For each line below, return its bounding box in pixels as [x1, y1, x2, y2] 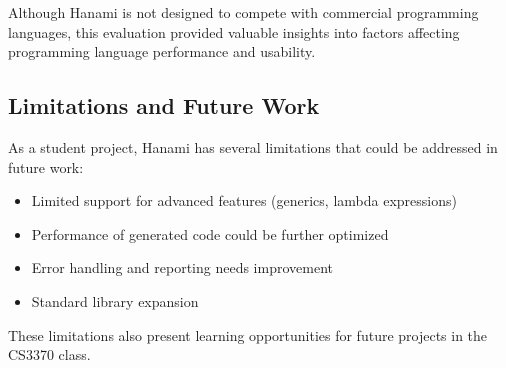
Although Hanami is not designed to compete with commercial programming [8, 2, 479, 22]
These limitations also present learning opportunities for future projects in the [8, 324, 488, 345]
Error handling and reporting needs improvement [31, 257, 333, 278]
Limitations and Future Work [8, 90, 320, 121]
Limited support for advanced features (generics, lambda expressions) [31, 190, 457, 211]
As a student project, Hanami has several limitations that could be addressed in [8, 136, 498, 157]
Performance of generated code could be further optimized [31, 223, 389, 244]
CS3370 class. [8, 344, 91, 365]
